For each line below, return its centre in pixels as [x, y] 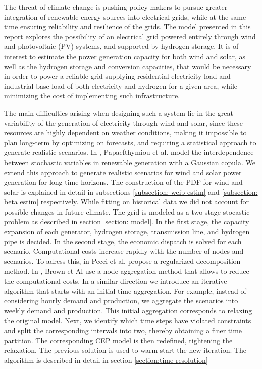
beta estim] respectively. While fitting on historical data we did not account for [126, 202]
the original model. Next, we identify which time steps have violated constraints [128, 320]
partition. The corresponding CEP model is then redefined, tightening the [118, 340]
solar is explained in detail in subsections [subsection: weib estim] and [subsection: [131, 192]
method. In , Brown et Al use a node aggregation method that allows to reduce [127, 271]
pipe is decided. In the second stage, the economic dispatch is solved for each [123, 241]
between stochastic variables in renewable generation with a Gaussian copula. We [130, 162]
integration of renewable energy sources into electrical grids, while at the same [125, 16]
